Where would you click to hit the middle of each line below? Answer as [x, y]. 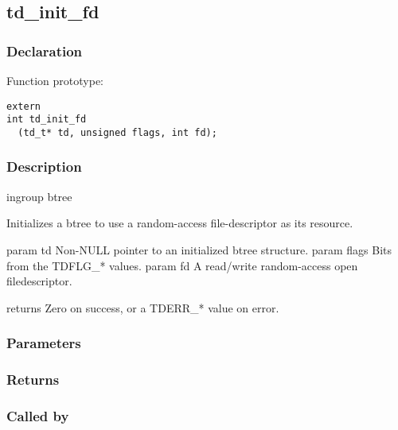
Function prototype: [55, 80]
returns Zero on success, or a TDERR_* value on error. [143, 307]
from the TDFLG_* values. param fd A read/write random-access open [182, 265]
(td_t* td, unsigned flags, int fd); [117, 132]
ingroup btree [39, 196]
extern [23, 106]
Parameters [44, 343]
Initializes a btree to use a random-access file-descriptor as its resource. [180, 223]
